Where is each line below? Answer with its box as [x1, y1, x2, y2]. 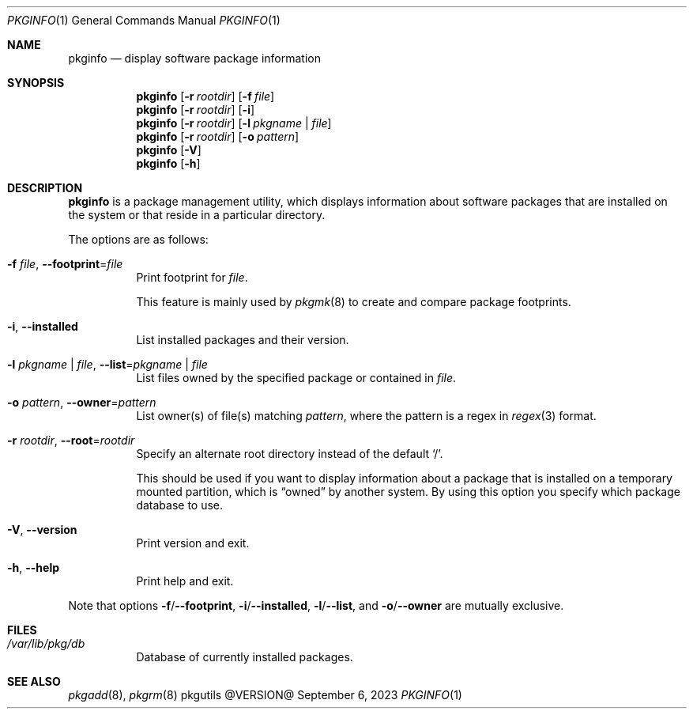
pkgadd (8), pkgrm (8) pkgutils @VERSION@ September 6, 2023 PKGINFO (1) [68, 688, 462, 702]
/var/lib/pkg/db [7, 637, 85, 650]
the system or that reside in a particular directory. [68, 208, 326, 221]
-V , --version [7, 523, 77, 536]
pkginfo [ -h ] [136, 157, 201, 170]
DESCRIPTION [7, 181, 83, 195]
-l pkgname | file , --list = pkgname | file [7, 357, 208, 371]
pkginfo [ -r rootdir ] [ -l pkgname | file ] [136, 116, 332, 130]
